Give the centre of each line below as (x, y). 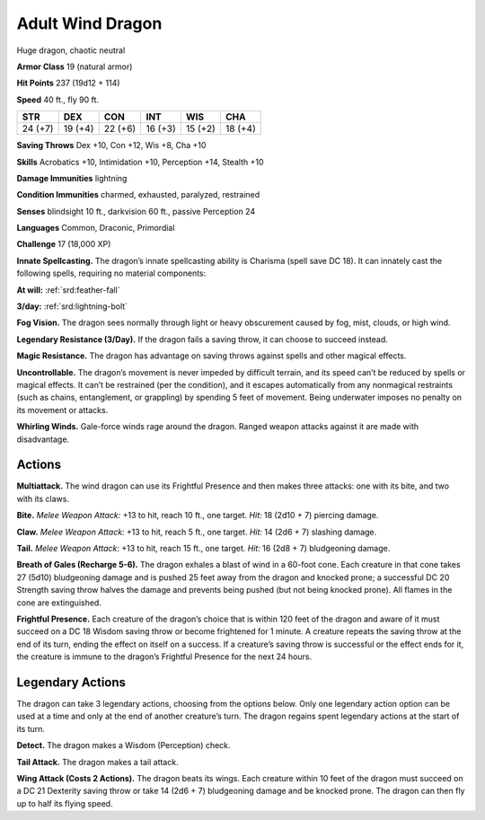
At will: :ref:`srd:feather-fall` (68, 290)
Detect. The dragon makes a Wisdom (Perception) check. (123, 745)
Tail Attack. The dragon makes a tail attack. (97, 762)
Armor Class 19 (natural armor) (75, 66)
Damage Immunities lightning (72, 178)
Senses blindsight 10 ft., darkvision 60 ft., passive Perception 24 (136, 211)
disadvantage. (43, 439)
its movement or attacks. (62, 410)
